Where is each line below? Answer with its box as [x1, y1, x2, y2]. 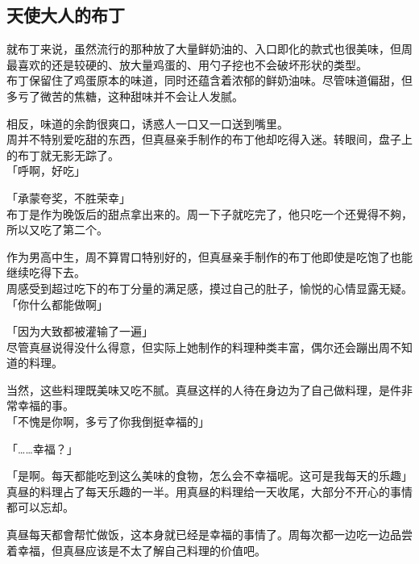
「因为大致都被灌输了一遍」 [6, 323, 153, 340]
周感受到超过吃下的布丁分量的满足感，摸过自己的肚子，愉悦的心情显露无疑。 [6, 279, 413, 296]
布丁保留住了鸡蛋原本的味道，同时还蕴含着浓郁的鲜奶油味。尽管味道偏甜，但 [6, 72, 413, 89]
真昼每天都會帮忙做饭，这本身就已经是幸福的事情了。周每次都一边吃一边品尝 [6, 526, 413, 543]
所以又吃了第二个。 [6, 221, 108, 238]
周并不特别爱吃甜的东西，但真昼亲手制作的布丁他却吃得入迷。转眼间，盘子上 [6, 131, 413, 148]
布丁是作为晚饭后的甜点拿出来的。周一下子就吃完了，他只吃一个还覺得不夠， [6, 205, 413, 222]
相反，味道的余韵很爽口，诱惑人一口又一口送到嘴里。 [6, 115, 288, 132]
